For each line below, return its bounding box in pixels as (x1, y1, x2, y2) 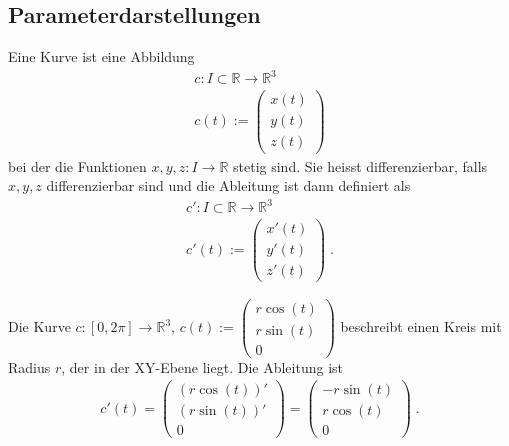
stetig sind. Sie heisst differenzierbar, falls (233, 155, 488, 176)
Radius (8, 356, 51, 377)
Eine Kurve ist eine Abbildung (8, 46, 195, 67)
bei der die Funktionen (8, 155, 147, 176)
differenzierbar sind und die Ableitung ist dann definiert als (46, 175, 411, 196)
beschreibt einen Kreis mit (340, 316, 502, 336)
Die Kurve (8, 316, 71, 336)
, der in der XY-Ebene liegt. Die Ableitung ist (61, 356, 344, 377)
